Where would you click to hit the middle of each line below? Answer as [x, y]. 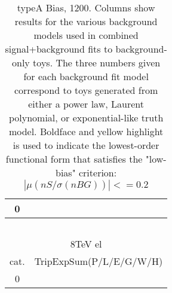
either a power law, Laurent [86, 104]
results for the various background [86, 21]
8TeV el [86, 244]
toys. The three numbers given [97, 62]
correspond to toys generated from [86, 90]
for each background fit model [86, 76]
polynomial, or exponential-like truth [86, 117]
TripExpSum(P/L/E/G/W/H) [99, 261]
